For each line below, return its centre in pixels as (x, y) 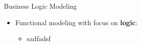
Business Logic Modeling (41, 6)
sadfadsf (39, 38)
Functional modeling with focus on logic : (76, 22)
